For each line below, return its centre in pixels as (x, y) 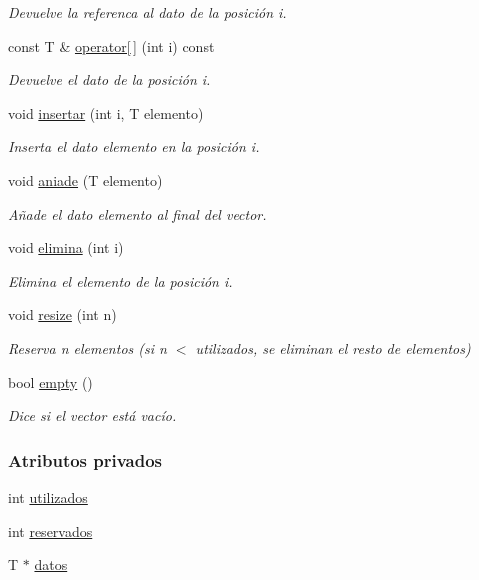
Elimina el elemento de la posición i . (120, 280)
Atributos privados (85, 459)
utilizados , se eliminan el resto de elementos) (333, 347)
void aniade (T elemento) (85, 179)
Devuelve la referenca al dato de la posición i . (147, 12)
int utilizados (48, 496)
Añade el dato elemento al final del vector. (137, 213)
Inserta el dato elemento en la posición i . (134, 146)
